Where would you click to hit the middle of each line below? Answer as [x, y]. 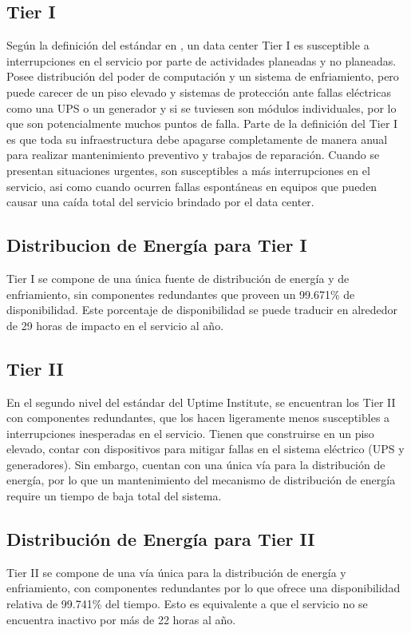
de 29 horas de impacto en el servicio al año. [115, 325]
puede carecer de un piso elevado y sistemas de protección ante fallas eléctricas [199, 92]
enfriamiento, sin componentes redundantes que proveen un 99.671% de [181, 294]
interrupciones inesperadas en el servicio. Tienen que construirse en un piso [190, 433]
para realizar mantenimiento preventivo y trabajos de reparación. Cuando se [193, 155]
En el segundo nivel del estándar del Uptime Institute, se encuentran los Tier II [201, 402]
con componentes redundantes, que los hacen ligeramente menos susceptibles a [198, 418]
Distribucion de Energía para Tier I [157, 245]
